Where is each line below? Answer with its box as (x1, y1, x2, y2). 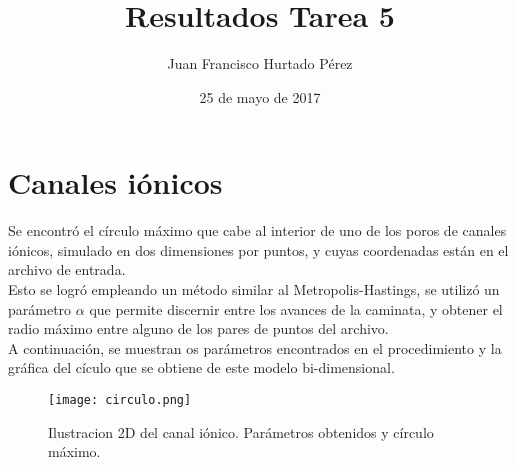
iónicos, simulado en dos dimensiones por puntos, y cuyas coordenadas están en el (8, 239, 509, 260)
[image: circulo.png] (48, 393, 192, 407)
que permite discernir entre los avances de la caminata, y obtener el (89, 298, 503, 319)
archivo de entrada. (8, 259, 126, 280)
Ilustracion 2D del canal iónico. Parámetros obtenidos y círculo (48, 421, 434, 442)
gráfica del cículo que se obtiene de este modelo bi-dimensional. (8, 357, 395, 378)
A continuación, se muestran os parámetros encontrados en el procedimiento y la (8, 337, 502, 358)
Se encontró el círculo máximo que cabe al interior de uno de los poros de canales (8, 220, 507, 241)
